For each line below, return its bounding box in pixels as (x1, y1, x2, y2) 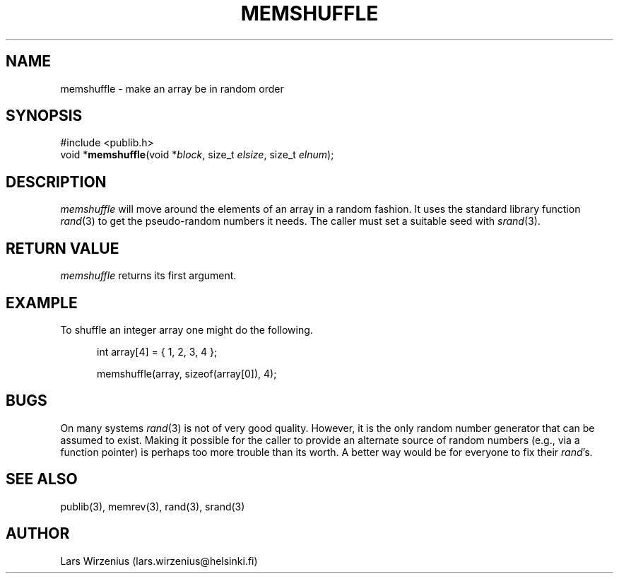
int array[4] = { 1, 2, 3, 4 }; (97, 345, 218, 358)
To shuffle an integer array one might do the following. (60, 323, 313, 336)
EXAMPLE (6, 293, 78, 312)
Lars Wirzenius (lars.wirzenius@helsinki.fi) (60, 554, 258, 567)
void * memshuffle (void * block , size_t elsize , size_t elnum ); (60, 148, 334, 161)
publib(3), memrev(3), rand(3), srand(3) (60, 500, 245, 513)
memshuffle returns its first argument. (60, 269, 237, 282)
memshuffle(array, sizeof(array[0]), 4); (97, 367, 277, 380)
